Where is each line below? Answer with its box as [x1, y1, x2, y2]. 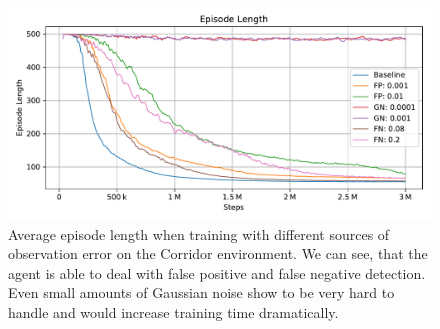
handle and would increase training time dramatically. [8, 301, 339, 322]
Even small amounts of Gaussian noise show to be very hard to [8, 282, 395, 303]
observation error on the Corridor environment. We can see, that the [8, 243, 428, 264]
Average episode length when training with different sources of [8, 223, 390, 244]
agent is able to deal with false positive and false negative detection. [8, 262, 426, 283]
